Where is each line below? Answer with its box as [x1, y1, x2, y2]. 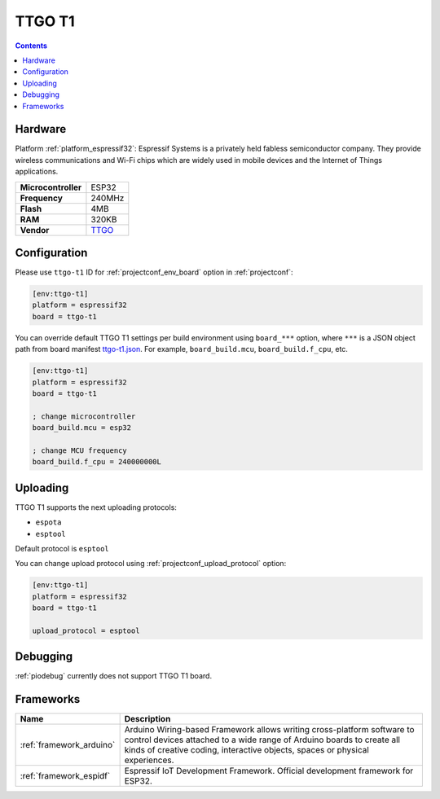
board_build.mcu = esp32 [32, 424, 132, 432]
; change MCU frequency [32, 446, 128, 455]
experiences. [124, 754, 174, 766]
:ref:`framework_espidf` [20, 770, 111, 782]
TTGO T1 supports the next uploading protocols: [15, 502, 177, 512]
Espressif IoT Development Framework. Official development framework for [124, 766, 414, 777]
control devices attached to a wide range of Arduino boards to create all [124, 734, 401, 745]
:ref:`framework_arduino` [20, 740, 116, 751]
